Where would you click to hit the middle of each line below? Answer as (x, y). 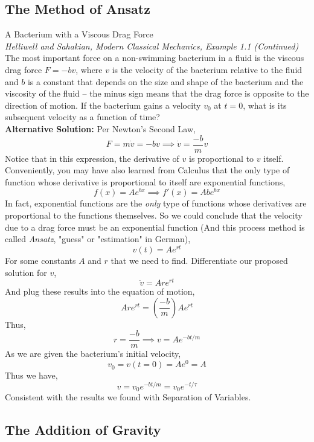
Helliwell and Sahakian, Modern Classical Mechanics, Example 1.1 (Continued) (152, 46)
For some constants (40, 260)
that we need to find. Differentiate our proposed (199, 260)
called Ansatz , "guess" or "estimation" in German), (98, 239)
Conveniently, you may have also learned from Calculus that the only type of (147, 170)
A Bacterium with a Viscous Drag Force (79, 34)
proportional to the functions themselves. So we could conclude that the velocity (154, 215)
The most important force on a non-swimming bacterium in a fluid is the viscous (155, 58)
